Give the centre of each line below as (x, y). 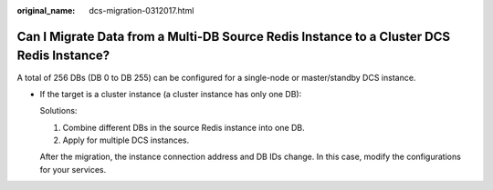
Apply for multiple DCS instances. (126, 140)
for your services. (73, 169)
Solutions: (58, 111)
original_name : (46, 10)
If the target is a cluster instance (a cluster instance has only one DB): (171, 94)
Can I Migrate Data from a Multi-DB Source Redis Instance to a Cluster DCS (234, 36)
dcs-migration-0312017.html (142, 10)
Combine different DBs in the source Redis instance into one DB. (184, 127)
